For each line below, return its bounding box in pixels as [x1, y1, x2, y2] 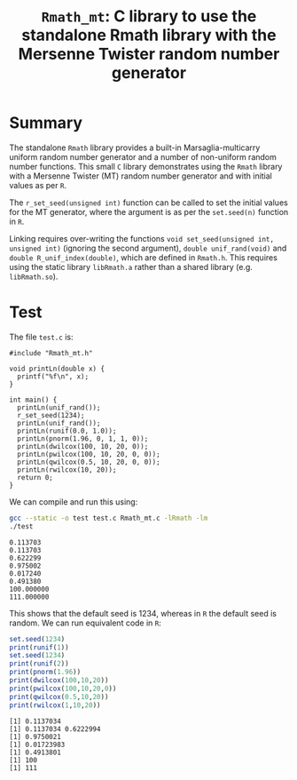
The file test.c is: [9, 331, 74, 342]
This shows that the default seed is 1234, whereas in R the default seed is [9, 608, 277, 618]
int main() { [9, 395, 58, 404]
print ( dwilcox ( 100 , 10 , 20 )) [9, 676, 109, 685]
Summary [9, 113, 82, 133]
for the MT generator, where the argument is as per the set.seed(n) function [9, 206, 289, 217]
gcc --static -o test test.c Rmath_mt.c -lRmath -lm [9, 513, 208, 522]
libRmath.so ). [9, 271, 59, 282]
